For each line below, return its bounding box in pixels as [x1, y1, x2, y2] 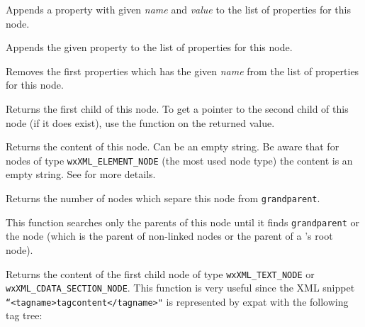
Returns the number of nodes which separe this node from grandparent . [6, 191, 320, 205]
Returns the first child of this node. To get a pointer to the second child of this [6, 101, 349, 116]
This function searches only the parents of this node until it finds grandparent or [6, 214, 359, 229]
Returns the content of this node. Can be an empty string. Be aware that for [6, 139, 339, 154]
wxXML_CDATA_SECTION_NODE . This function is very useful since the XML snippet [6, 280, 355, 295]
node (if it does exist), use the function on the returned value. [6, 115, 275, 130]
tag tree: [6, 308, 43, 323]
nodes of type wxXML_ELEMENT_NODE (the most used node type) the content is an [6, 153, 353, 167]
